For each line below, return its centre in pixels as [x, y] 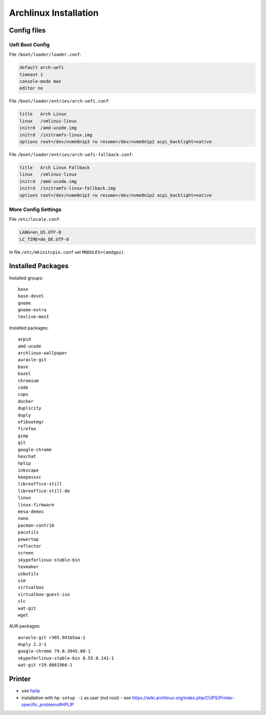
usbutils [28, 574]
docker [26, 401]
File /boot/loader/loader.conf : [45, 55]
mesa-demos [31, 512]
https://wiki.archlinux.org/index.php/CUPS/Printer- [183, 698]
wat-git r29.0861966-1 [45, 665]
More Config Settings [35, 209]
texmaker [28, 567]
